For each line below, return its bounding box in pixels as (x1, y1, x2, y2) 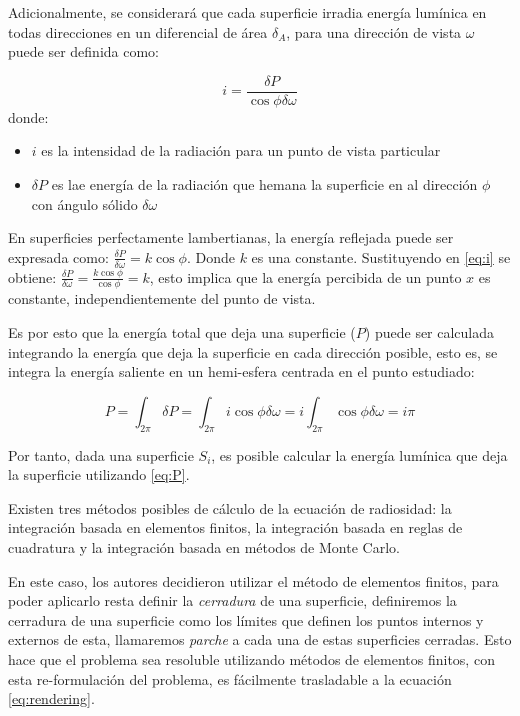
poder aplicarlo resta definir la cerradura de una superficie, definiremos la (8, 590, 457, 611)
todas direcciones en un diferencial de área (8, 21, 268, 42)
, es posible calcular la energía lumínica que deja (211, 444, 508, 465)
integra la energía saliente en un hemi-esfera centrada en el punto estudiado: (8, 361, 475, 382)
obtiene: (8, 266, 57, 287)
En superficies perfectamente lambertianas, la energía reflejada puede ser (8, 227, 454, 248)
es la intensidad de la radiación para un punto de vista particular (41, 140, 441, 161)
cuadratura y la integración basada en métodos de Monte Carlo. (8, 537, 400, 558)
